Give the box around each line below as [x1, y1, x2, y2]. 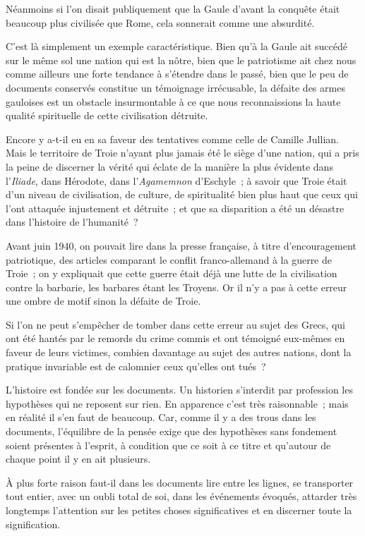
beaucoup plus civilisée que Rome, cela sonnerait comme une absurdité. [6, 15, 315, 30]
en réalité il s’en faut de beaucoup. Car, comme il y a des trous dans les [6, 410, 316, 425]
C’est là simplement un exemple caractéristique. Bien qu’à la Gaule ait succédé [6, 39, 348, 54]
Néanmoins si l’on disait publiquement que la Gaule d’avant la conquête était [6, 1, 340, 16]
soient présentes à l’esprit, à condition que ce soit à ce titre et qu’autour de [6, 437, 331, 452]
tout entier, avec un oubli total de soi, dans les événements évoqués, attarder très [6, 489, 357, 504]
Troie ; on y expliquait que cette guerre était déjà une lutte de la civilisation [6, 266, 337, 281]
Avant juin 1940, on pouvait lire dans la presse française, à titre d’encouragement [6, 238, 357, 252]
